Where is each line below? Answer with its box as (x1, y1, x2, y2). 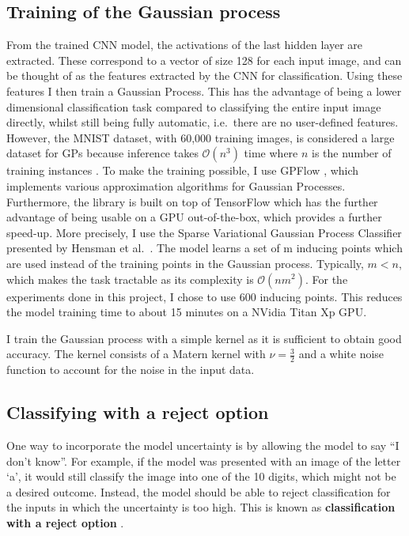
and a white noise (298, 345, 384, 362)
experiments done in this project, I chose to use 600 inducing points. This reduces (6, 288, 403, 304)
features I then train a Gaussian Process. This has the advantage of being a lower (6, 82, 402, 99)
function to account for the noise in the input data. (6, 361, 255, 378)
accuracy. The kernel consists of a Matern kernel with (6, 345, 266, 362)
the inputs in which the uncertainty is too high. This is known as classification (6, 499, 396, 515)
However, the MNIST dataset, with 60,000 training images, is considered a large (6, 129, 395, 145)
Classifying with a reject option (6, 400, 269, 425)
